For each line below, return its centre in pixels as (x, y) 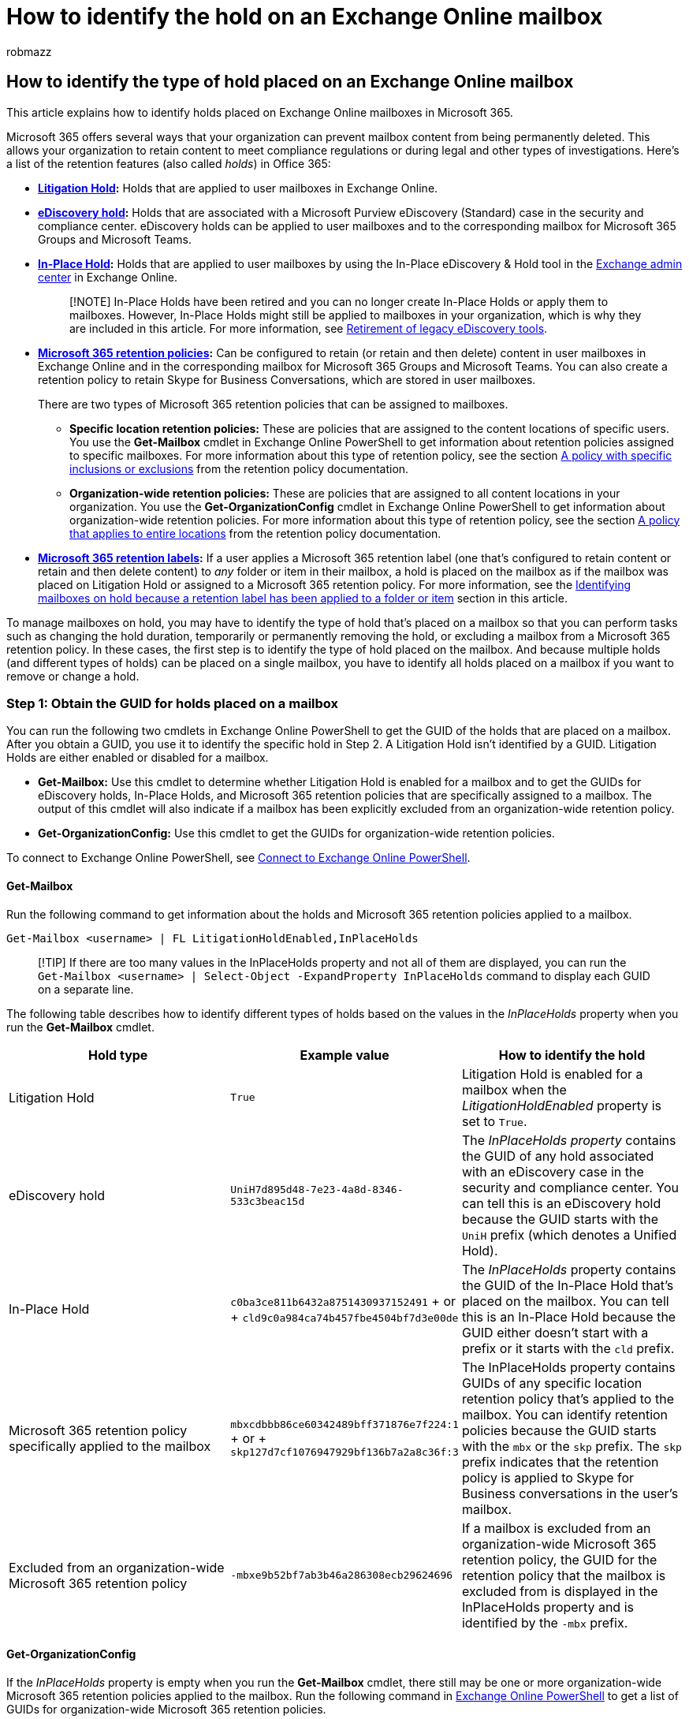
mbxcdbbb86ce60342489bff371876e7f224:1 (344, 1424)
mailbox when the (514, 1089)
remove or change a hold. (73, 676)
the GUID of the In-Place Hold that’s (568, 1285)
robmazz (29, 51)
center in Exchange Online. (108, 277)
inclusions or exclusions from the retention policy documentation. (239, 468)
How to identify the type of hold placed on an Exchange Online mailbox (290, 82)
